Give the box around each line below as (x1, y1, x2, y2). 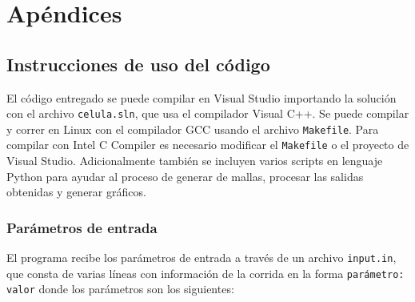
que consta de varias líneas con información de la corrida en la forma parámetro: (6, 264, 405, 281)
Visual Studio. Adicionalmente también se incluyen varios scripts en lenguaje (6, 152, 383, 169)
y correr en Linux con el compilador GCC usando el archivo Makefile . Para (6, 120, 379, 137)
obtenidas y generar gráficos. (6, 183, 146, 200)
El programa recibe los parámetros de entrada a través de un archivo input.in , (6, 249, 397, 266)
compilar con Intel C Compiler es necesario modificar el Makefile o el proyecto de (6, 136, 409, 153)
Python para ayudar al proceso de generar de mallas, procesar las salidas (6, 167, 364, 184)
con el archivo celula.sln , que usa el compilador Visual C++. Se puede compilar (6, 105, 409, 122)
